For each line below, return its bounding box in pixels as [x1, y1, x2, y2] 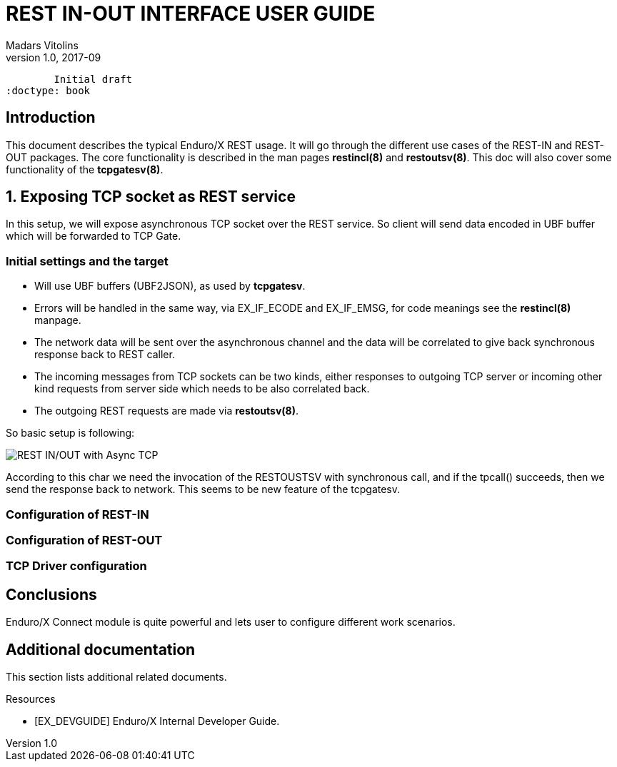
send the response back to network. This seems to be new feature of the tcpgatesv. [6, 483, 401, 496]
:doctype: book [6, 84, 91, 96]
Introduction [6, 108, 96, 127]
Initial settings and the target [6, 253, 169, 268]
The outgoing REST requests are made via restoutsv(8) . [34, 405, 299, 417]
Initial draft [54, 73, 133, 85]
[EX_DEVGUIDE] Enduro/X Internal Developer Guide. [34, 715, 280, 727]
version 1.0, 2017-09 [6, 51, 101, 64]
